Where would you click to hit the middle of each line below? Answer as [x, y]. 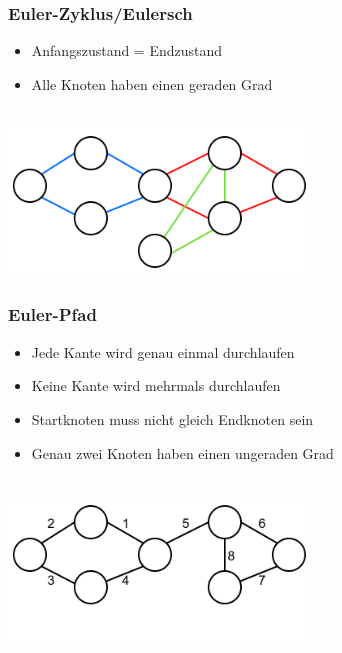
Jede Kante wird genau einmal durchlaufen [163, 351]
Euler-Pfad [52, 314]
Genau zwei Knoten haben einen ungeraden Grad [182, 452]
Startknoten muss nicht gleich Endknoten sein [172, 418]
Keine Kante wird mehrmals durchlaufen [156, 385]
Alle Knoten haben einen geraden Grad [152, 83]
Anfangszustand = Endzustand [127, 50]
